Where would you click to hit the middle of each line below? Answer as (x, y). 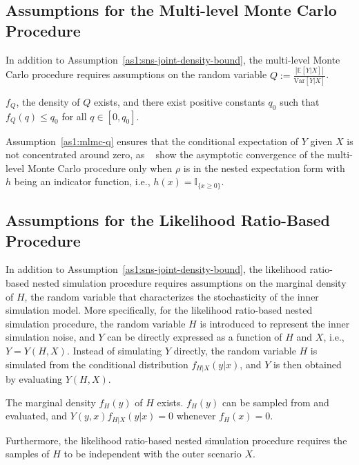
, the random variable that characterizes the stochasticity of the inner (172, 296)
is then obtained (307, 364)
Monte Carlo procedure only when (100, 168)
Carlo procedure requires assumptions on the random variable (136, 74)
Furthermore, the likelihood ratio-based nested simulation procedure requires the (176, 440)
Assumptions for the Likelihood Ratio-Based (168, 220)
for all (74, 116)
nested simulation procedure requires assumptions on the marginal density (189, 283)
